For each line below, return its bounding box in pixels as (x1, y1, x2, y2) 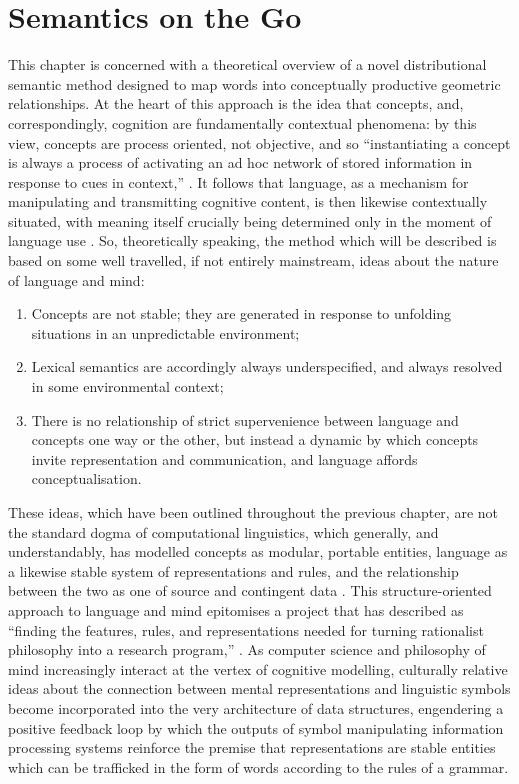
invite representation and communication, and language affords (31, 448, 418, 469)
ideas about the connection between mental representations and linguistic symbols (8, 678, 511, 699)
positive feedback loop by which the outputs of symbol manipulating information (8, 717, 504, 738)
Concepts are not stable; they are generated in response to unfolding (31, 303, 452, 324)
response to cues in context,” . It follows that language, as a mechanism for (8, 171, 469, 192)
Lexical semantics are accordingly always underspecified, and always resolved (31, 356, 503, 377)
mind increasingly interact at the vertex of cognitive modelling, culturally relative (8, 658, 508, 679)
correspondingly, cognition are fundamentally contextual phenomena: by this (8, 112, 477, 133)
